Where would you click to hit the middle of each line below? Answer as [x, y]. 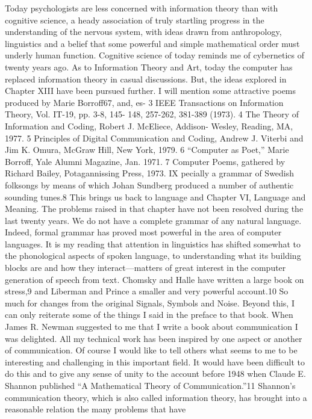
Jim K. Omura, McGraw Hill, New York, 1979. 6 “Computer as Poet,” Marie [147, 150]
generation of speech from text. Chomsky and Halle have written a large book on [154, 279]
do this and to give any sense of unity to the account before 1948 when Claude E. [155, 374]
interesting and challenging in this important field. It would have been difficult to [155, 362]
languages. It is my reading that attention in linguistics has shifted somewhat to [153, 244]
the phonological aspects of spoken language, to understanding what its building [153, 256]
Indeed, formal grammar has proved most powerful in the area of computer [143, 232]
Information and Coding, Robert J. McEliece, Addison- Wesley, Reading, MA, [149, 126]
